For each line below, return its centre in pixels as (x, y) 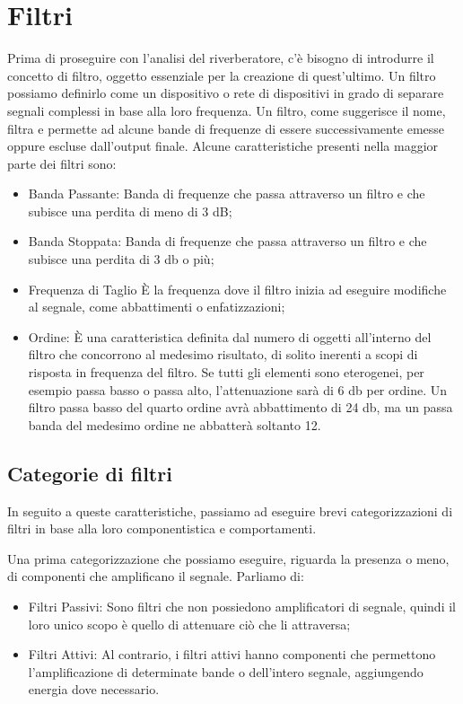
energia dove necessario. (94, 689)
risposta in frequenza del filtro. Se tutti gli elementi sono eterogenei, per (226, 372)
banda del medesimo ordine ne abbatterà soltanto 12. (175, 424)
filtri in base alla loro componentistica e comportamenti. (162, 528)
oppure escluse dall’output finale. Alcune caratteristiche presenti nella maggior (223, 146)
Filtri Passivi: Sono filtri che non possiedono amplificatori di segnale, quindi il (242, 606)
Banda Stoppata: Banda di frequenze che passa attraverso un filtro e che (227, 241)
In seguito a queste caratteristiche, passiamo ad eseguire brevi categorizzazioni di (230, 510)
